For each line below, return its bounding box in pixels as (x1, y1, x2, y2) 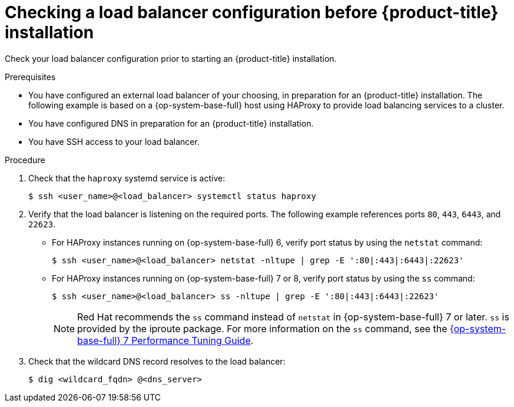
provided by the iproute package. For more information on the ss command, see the (77, 322, 447, 335)
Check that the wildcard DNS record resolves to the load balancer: (28, 356, 286, 366)
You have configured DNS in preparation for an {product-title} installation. (28, 118, 314, 128)
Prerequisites (5, 71, 56, 82)
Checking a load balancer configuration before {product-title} (5, 2, 499, 22)
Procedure (5, 154, 45, 165)
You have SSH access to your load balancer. (28, 136, 200, 147)
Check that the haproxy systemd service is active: (28, 173, 226, 183)
